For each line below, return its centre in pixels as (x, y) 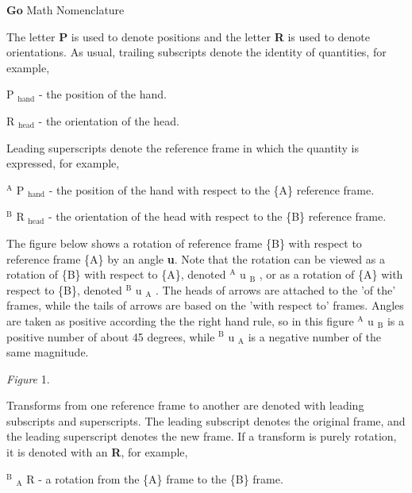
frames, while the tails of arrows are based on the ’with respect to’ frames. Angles (205, 305)
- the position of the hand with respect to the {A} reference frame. (212, 189)
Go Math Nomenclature (65, 10)
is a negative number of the (314, 336)
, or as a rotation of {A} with (331, 274)
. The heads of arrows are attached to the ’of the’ (276, 289)
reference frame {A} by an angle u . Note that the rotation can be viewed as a (196, 258)
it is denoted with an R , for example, (97, 452)
